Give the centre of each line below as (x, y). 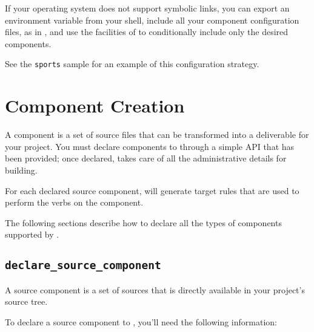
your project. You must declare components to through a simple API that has (150, 146)
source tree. (26, 301)
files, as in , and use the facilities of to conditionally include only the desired (147, 32)
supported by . (32, 234)
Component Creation (95, 106)
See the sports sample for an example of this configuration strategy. (132, 64)
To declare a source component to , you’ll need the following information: (141, 321)
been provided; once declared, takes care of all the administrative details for (146, 158)
